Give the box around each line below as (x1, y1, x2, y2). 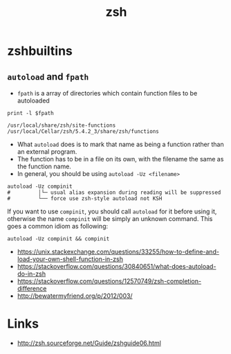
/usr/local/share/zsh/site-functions (7, 122, 116, 129)
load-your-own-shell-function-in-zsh (17, 255, 123, 263)
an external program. (17, 148, 77, 156)
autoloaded (17, 96, 50, 105)
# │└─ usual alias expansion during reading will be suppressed (7, 189, 221, 196)
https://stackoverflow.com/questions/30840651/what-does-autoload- (17, 263, 216, 270)
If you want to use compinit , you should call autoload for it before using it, (7, 207, 217, 215)
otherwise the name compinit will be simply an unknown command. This (7, 215, 213, 222)
